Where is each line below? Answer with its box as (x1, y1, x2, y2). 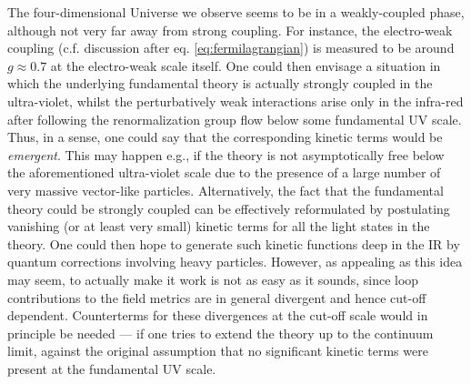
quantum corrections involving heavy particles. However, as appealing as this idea (7, 252, 463, 271)
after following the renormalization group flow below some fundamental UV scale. (7, 109, 462, 128)
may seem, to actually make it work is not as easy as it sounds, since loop (7, 269, 419, 288)
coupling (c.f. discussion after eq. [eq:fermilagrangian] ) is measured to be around (7, 38, 455, 57)
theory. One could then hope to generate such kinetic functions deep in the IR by (7, 234, 460, 253)
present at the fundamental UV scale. (7, 359, 216, 378)
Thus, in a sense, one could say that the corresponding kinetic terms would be (7, 127, 443, 147)
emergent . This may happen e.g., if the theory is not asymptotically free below (7, 145, 445, 164)
